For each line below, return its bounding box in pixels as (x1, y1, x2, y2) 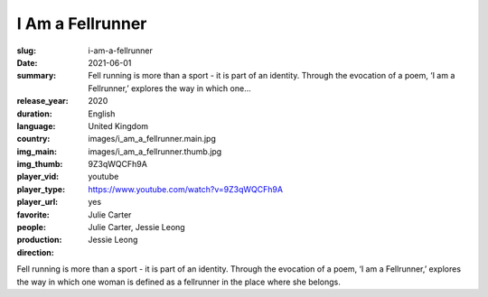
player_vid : (16, 172, 59, 182)
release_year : (16, 96, 70, 107)
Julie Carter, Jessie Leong (88, 222, 185, 233)
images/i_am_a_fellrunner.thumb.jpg (88, 145, 222, 157)
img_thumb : (16, 159, 63, 170)
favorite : (16, 209, 50, 220)
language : (16, 120, 56, 131)
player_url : (16, 197, 59, 208)
